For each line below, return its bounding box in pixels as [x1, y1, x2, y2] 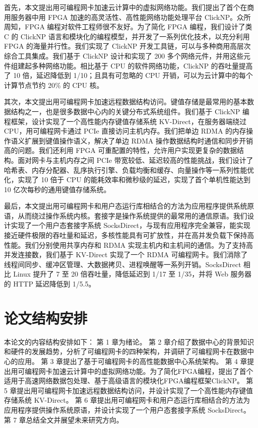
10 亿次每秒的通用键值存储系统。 [4, 184, 111, 194]
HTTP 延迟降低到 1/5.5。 [13, 279, 96, 289]
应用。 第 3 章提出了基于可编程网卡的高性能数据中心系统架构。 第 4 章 [17, 356, 247, 366]
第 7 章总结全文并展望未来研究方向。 [4, 414, 124, 425]
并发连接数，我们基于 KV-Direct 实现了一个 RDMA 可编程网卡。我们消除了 [4, 249, 248, 260]
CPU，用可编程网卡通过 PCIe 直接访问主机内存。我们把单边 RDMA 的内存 [4, 126, 247, 136]
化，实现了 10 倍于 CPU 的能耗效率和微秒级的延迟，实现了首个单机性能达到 [4, 174, 251, 185]
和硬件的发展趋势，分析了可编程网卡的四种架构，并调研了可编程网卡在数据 [4, 346, 247, 357]
